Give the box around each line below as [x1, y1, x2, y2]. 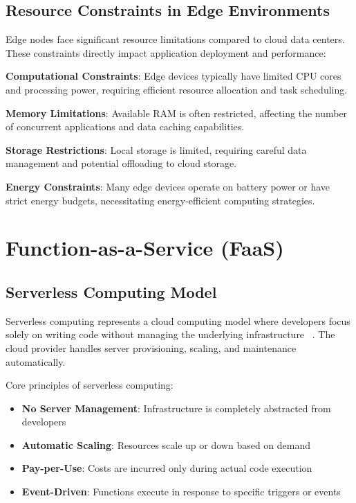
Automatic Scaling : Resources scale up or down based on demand [21, 437, 311, 452]
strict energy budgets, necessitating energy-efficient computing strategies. [6, 193, 315, 207]
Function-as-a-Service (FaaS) [6, 233, 284, 262]
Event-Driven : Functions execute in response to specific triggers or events [21, 484, 341, 499]
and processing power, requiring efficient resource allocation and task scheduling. [6, 82, 348, 96]
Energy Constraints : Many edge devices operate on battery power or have [6, 179, 330, 193]
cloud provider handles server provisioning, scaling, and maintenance [6, 340, 297, 355]
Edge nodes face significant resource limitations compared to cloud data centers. [6, 32, 345, 46]
